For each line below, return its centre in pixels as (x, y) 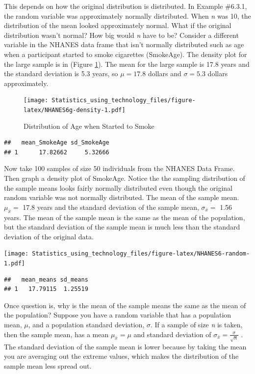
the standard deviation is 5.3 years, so (61, 73)
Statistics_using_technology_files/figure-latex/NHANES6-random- (141, 254)
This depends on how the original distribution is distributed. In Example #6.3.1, (126, 6)
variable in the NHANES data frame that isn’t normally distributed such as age (124, 44)
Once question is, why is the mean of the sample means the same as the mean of (125, 305)
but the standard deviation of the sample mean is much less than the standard (122, 227)
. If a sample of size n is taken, (196, 325)
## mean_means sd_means (46, 279)
